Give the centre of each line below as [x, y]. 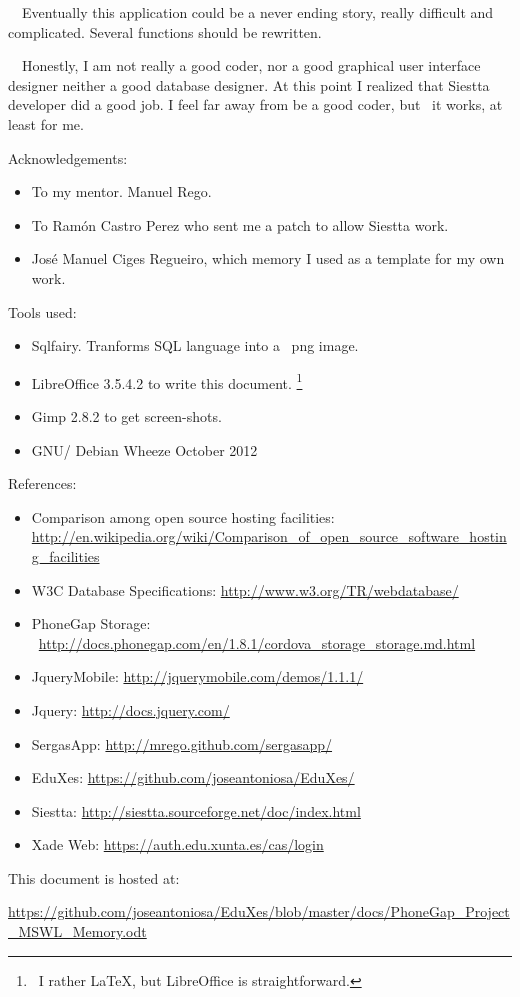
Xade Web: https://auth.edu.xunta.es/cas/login [177, 844]
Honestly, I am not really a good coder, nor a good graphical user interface [251, 65]
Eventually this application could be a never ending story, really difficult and [257, 12]
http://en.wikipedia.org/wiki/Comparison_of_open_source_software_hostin [269, 536]
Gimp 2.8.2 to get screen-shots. [126, 415]
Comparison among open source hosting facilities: [183, 516]
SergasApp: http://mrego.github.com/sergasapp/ [182, 743]
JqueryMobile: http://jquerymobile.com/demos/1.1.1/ [197, 676]
